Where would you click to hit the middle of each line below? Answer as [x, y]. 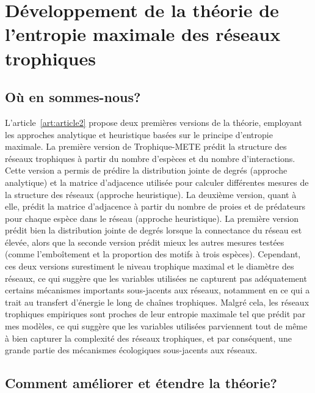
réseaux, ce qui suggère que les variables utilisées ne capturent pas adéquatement [156, 278]
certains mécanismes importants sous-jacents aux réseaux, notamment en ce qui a [157, 290]
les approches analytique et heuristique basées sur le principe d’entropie [139, 134]
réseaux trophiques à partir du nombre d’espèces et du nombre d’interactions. [150, 158]
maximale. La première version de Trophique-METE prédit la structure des [146, 146]
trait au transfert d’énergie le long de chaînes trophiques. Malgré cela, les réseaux [157, 302]
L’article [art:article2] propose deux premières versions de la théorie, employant [154, 122]
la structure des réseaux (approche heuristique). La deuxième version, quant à [151, 194]
